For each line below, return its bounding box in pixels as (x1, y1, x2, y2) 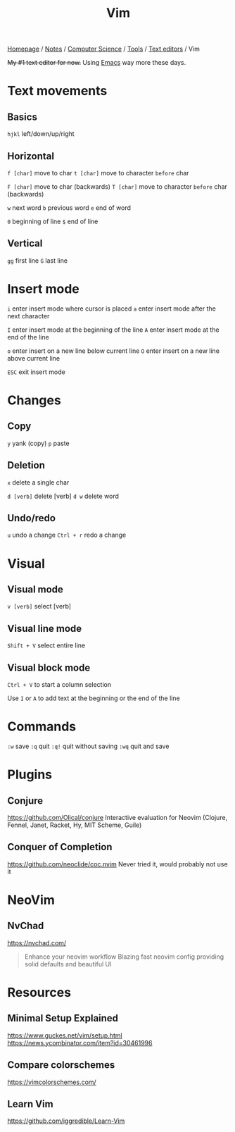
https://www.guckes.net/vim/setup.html (7, 1031, 122, 1040)
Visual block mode (7, 661, 91, 673)
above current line (7, 354, 61, 362)
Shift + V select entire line (7, 641, 86, 649)
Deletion (7, 459, 46, 471)
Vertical (7, 237, 43, 249)
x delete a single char (7, 478, 70, 487)
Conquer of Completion (7, 841, 113, 853)
